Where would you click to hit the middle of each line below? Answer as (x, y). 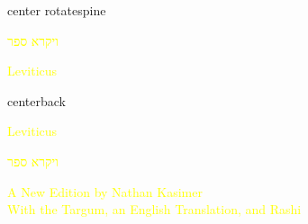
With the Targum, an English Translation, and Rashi (154, 209)
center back (36, 100)
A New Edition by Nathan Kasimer (105, 191)
